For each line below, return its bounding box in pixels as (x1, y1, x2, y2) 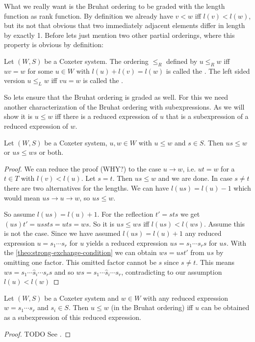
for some (27, 65, 53, 76)
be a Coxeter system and (44, 292, 119, 303)
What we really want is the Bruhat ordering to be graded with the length (4, 1, 225, 11)
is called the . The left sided (166, 65, 250, 76)
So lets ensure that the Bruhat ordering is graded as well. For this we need (4, 92, 229, 102)
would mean (4, 192, 40, 202)
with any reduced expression (143, 292, 229, 303)
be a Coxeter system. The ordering (44, 56, 149, 66)
